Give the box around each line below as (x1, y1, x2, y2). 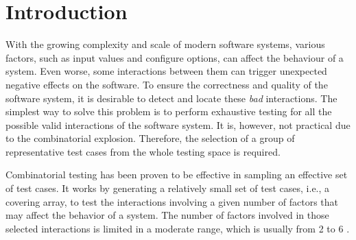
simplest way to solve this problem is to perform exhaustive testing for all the (5, 104, 332, 119)
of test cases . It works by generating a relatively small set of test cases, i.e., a (5, 181, 330, 195)
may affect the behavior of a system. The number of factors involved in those (5, 208, 329, 222)
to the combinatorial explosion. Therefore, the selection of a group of (5, 131, 295, 145)
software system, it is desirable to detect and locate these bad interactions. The (5, 91, 337, 105)
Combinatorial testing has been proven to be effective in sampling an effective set (5, 167, 348, 182)
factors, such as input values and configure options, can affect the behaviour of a (5, 50, 344, 64)
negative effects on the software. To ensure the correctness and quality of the (5, 77, 328, 91)
